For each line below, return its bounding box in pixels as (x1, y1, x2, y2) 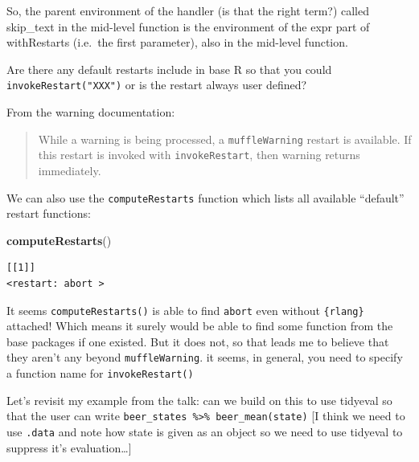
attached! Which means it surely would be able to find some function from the (6, 317, 393, 334)
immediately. (38, 161, 101, 178)
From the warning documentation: (6, 104, 175, 121)
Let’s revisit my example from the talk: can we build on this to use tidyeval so (6, 391, 392, 408)
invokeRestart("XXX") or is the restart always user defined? (6, 76, 307, 93)
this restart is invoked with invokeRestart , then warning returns (38, 146, 360, 163)
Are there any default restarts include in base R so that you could (6, 60, 332, 77)
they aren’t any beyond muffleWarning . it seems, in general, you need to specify (6, 349, 403, 366)
